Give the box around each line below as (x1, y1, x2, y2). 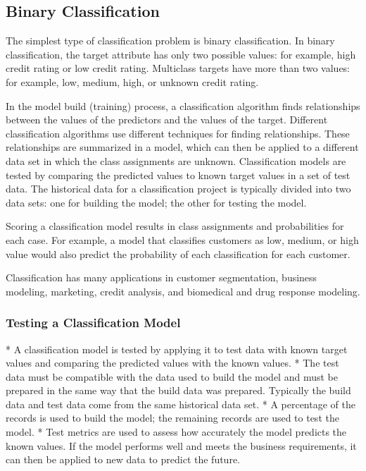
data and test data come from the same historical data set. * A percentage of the (6, 396, 355, 411)
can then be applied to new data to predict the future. (6, 452, 240, 467)
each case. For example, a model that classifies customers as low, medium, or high (6, 232, 359, 247)
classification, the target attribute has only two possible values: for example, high (6, 47, 356, 61)
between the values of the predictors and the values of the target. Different (6, 112, 328, 127)
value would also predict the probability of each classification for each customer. (6, 246, 351, 261)
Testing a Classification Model (6, 314, 181, 331)
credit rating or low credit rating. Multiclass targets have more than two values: (6, 61, 351, 75)
